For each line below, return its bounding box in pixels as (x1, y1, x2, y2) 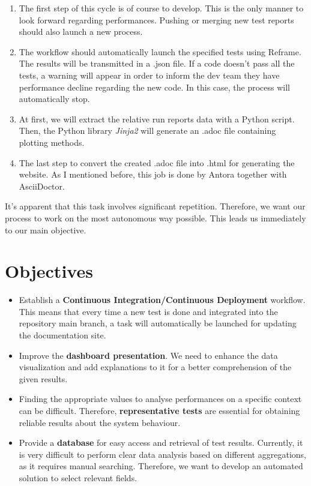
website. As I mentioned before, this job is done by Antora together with (19, 168, 287, 181)
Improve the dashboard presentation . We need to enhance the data (19, 349, 278, 361)
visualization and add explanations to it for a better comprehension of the (19, 361, 292, 373)
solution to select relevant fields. (19, 471, 137, 484)
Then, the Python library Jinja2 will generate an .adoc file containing (19, 124, 276, 137)
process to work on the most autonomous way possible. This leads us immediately (5, 211, 306, 224)
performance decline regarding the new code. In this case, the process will (19, 80, 290, 93)
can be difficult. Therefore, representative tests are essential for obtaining (19, 404, 300, 416)
